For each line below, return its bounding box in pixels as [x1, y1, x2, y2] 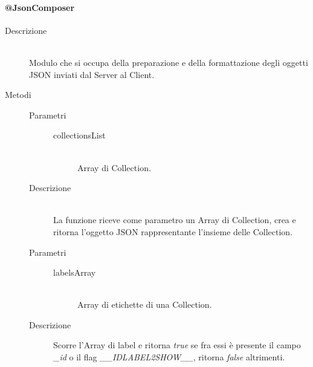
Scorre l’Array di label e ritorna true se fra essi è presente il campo [53, 339, 301, 351]
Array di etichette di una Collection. [77, 298, 212, 311]
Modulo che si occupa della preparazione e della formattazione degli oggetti [29, 56, 308, 68]
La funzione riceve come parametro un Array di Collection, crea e [53, 213, 296, 226]
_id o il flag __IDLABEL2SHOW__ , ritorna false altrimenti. [53, 351, 285, 363]
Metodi [5, 88, 31, 101]
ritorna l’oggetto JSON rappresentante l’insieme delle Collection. [53, 225, 293, 238]
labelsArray [53, 266, 96, 279]
